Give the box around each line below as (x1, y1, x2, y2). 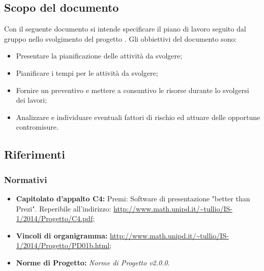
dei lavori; (16, 95, 47, 105)
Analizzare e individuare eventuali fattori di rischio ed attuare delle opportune (16, 111, 260, 122)
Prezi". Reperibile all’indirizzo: (16, 203, 111, 214)
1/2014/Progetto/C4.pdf (16, 213, 93, 224)
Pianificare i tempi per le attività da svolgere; (16, 67, 158, 78)
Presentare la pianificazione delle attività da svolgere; (16, 50, 183, 61)
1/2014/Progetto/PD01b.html (16, 240, 110, 251)
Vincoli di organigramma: (16, 230, 108, 240)
